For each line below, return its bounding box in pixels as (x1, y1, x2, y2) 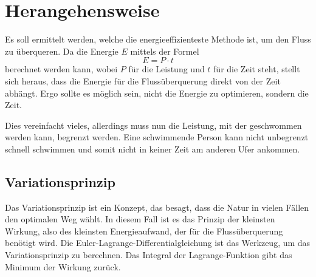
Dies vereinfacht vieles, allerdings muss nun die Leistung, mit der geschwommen (5, 118, 302, 131)
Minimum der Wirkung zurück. (5, 260, 121, 273)
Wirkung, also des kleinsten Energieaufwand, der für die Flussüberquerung (5, 224, 283, 237)
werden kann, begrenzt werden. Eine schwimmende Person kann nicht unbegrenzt (5, 131, 309, 143)
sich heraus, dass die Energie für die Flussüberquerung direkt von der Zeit (5, 74, 281, 87)
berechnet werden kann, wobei (5, 63, 118, 75)
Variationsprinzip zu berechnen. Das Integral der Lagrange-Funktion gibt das (5, 248, 292, 261)
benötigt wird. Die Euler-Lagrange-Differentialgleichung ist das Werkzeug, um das (5, 236, 311, 249)
